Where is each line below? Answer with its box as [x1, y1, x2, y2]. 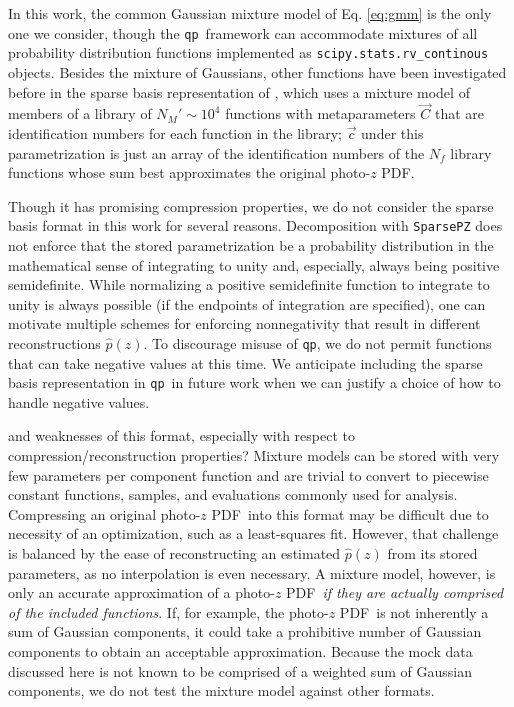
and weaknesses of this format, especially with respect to [8, 425, 356, 446]
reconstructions [8, 332, 101, 353]
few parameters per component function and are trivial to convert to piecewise [8, 464, 489, 485]
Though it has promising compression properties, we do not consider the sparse [8, 195, 494, 216]
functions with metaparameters [225, 103, 416, 124]
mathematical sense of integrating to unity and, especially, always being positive [8, 254, 500, 275]
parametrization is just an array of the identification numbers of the [8, 142, 425, 163]
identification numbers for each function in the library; [8, 122, 342, 143]
